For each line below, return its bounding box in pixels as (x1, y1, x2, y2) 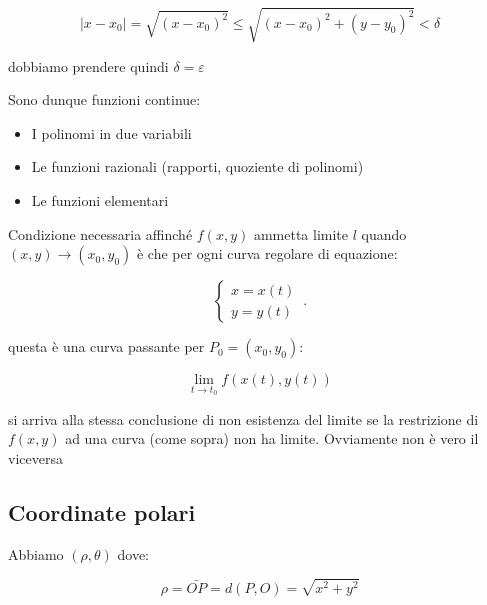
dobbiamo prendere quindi (8, 55, 169, 76)
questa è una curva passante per (8, 336, 205, 357)
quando (361, 223, 407, 244)
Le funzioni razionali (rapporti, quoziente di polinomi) (31, 156, 364, 177)
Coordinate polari (8, 496, 196, 527)
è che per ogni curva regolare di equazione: (136, 243, 398, 264)
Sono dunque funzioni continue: (8, 89, 201, 110)
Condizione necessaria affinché (8, 223, 193, 244)
